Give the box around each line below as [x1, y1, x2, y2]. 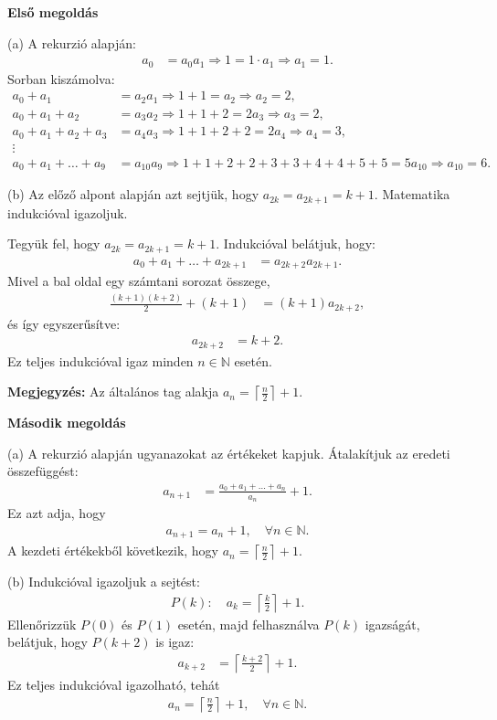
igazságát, [365, 614, 420, 633]
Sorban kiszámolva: [7, 69, 115, 88]
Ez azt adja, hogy [7, 503, 106, 523]
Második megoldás [7, 413, 126, 432]
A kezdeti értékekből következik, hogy [7, 541, 219, 560]
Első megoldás [7, 3, 99, 21]
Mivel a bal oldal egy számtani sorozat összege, [7, 271, 270, 291]
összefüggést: [7, 461, 79, 481]
